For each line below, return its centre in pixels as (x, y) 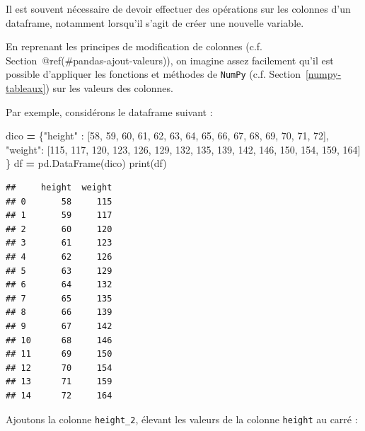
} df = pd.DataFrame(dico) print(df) (86, 163)
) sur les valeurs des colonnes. (109, 88)
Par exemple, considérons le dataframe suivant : (109, 111)
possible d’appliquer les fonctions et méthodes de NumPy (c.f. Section (153, 74)
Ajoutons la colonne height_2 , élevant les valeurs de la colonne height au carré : (182, 419)
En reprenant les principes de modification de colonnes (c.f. (134, 46)
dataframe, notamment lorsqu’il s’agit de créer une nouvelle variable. (155, 22)
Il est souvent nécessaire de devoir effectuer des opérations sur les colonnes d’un (178, 8)
